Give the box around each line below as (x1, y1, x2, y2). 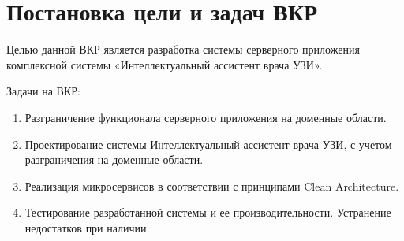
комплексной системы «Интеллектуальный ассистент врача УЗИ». (6, 56, 323, 72)
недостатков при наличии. (24, 219, 150, 235)
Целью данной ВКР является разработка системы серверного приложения (6, 41, 360, 57)
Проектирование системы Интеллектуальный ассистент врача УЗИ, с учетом (24, 135, 392, 152)
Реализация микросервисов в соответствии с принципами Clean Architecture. (24, 177, 399, 194)
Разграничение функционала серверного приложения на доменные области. (24, 109, 387, 125)
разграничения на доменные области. (24, 151, 204, 168)
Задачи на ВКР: (6, 83, 80, 99)
